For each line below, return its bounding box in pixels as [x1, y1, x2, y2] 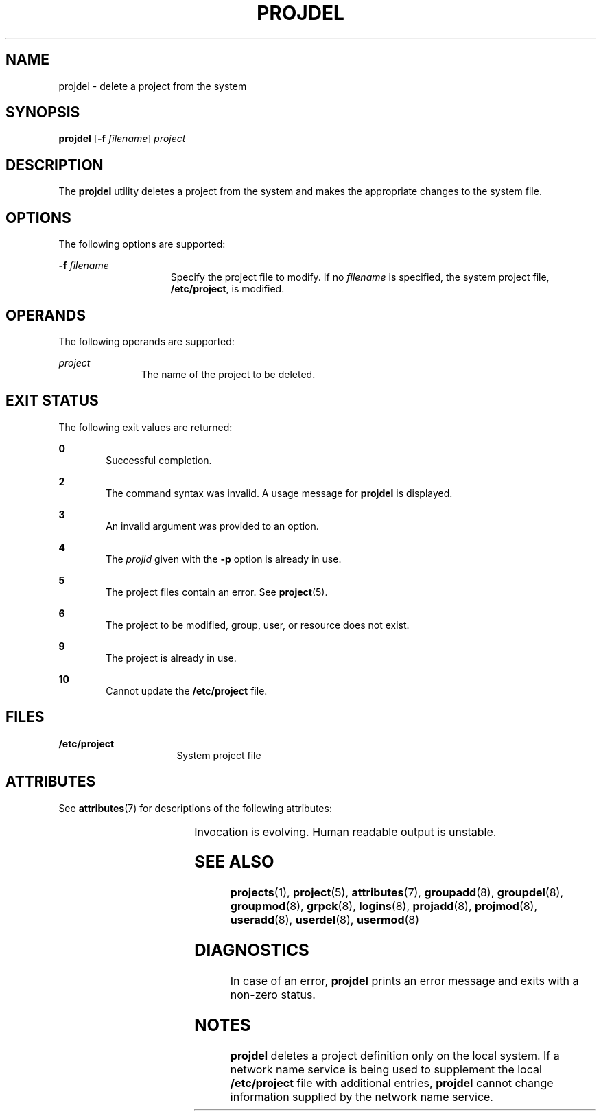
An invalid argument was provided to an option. [106, 520, 319, 532]
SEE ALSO [194, 852, 274, 872]
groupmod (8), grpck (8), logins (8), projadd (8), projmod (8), [230, 899, 538, 914]
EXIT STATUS [5, 392, 99, 410]
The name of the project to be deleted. [141, 368, 316, 380]
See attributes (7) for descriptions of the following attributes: [58, 802, 332, 814]
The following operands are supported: [58, 335, 235, 347]
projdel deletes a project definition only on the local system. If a [230, 1048, 560, 1062]
